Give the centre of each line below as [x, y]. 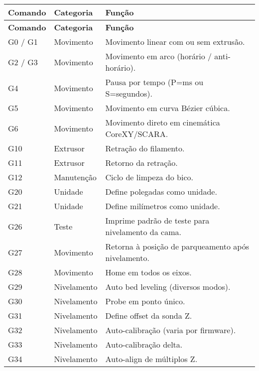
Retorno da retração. [141, 163]
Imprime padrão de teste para [157, 220]
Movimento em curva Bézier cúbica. [168, 108]
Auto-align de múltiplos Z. [151, 359]
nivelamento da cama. [143, 232]
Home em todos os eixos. [148, 272]
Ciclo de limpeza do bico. [149, 177]
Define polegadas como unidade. [161, 191]
